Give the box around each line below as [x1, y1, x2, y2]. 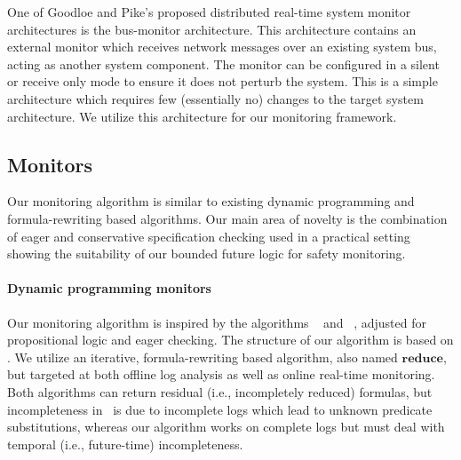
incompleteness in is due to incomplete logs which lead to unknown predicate [7, 400, 433, 418]
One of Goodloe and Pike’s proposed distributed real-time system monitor [7, 3, 411, 20]
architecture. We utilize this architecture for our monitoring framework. [7, 107, 397, 125]
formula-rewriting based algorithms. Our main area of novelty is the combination [7, 209, 448, 227]
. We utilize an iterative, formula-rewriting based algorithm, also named [7, 347, 398, 366]
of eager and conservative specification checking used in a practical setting [7, 226, 410, 245]
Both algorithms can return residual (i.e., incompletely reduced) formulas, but [7, 382, 433, 401]
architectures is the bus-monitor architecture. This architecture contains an [7, 20, 417, 38]
